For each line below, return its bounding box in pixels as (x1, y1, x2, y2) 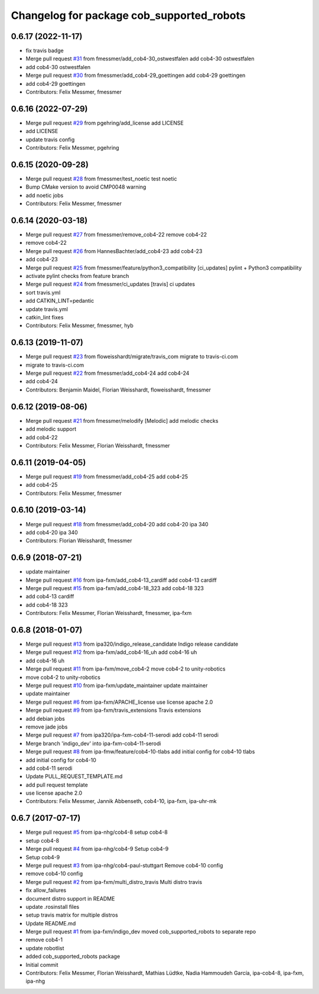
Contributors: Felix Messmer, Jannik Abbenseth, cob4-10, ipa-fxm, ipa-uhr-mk (25, 798, 217, 805)
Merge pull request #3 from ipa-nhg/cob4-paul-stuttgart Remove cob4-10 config (25, 862, 223, 869)
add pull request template (25, 781, 88, 788)
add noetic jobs (25, 192, 64, 199)
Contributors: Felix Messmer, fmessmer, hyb (25, 322, 134, 329)
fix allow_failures (25, 887, 67, 894)
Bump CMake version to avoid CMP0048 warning (25, 183, 147, 190)
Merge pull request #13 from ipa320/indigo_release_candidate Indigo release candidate (25, 640, 239, 647)
